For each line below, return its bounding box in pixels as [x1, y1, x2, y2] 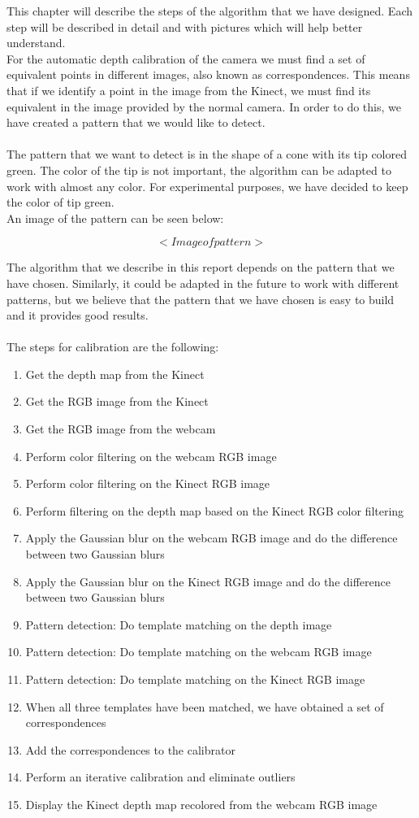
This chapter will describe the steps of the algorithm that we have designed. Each [6, 2, 413, 19]
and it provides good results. [6, 307, 149, 324]
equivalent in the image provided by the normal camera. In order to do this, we [6, 98, 401, 115]
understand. [6, 34, 66, 51]
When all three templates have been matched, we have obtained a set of [25, 698, 384, 715]
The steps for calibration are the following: [6, 338, 219, 355]
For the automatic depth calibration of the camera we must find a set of [6, 50, 365, 67]
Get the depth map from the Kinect [25, 365, 205, 382]
